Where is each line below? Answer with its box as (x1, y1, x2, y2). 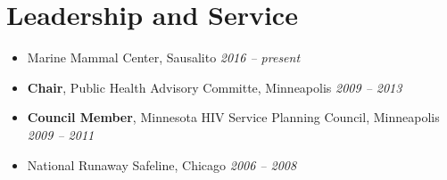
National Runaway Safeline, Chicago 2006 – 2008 (27, 155, 297, 174)
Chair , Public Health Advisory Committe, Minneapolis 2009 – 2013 (27, 78, 402, 96)
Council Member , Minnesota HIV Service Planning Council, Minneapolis (27, 108, 440, 127)
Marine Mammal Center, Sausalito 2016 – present (27, 48, 301, 67)
